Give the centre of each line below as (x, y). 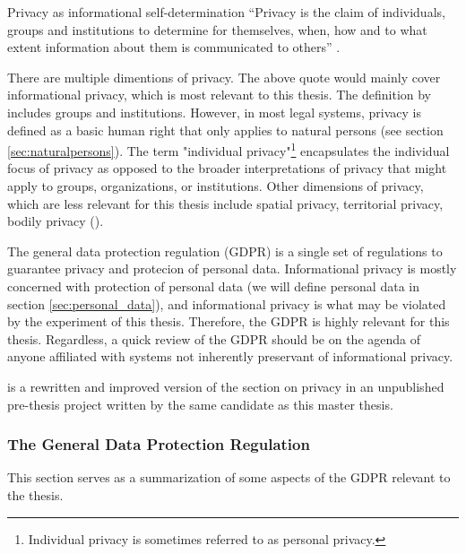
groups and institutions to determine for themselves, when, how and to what (217, 29)
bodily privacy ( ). (56, 221)
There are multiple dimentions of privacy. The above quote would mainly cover (224, 77)
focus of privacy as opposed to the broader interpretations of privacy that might (227, 168)
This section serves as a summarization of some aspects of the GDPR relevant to (229, 477)
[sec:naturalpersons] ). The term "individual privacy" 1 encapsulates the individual (229, 149)
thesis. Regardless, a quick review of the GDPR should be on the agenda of (214, 338)
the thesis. (35, 494)
